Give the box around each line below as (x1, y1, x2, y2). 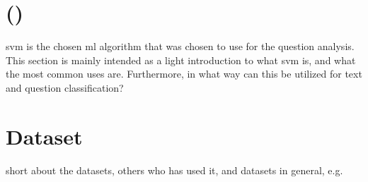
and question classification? (6, 80, 124, 95)
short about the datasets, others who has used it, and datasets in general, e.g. (6, 162, 343, 177)
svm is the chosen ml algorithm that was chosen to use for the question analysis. (6, 39, 355, 54)
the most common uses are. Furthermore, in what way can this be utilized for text (6, 66, 362, 81)
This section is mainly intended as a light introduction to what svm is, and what (6, 52, 356, 67)
